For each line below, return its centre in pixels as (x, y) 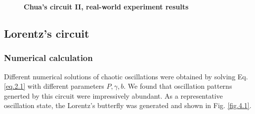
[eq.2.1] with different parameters (54, 86)
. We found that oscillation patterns (178, 86)
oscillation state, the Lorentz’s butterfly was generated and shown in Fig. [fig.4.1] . (128, 105)
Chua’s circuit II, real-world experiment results (106, 6)
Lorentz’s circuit (47, 33)
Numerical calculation (48, 58)
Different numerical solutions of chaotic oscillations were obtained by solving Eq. (126, 76)
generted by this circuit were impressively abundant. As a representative (113, 95)
